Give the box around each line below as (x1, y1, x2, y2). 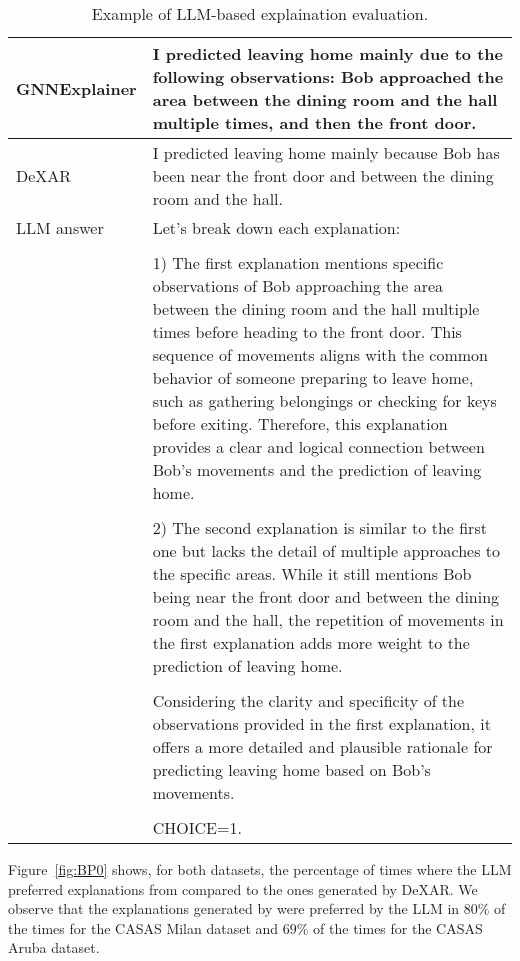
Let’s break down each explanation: (152, 216, 401, 239)
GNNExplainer (16, 76, 137, 100)
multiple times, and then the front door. (152, 111, 477, 134)
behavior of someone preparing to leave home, (152, 366, 474, 389)
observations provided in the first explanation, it (152, 712, 491, 735)
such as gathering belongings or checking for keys (152, 389, 497, 412)
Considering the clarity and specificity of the (152, 689, 465, 712)
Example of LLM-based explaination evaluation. (91, 2, 429, 25)
